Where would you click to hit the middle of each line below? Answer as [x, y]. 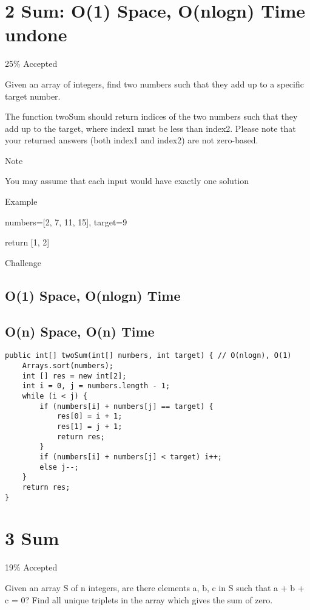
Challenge [23, 262]
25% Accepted [31, 63]
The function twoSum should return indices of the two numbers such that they [151, 116]
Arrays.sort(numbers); [68, 366]
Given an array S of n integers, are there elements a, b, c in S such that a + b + [155, 587]
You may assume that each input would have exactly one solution [127, 181]
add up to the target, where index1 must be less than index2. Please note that [150, 128]
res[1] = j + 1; [89, 427]
